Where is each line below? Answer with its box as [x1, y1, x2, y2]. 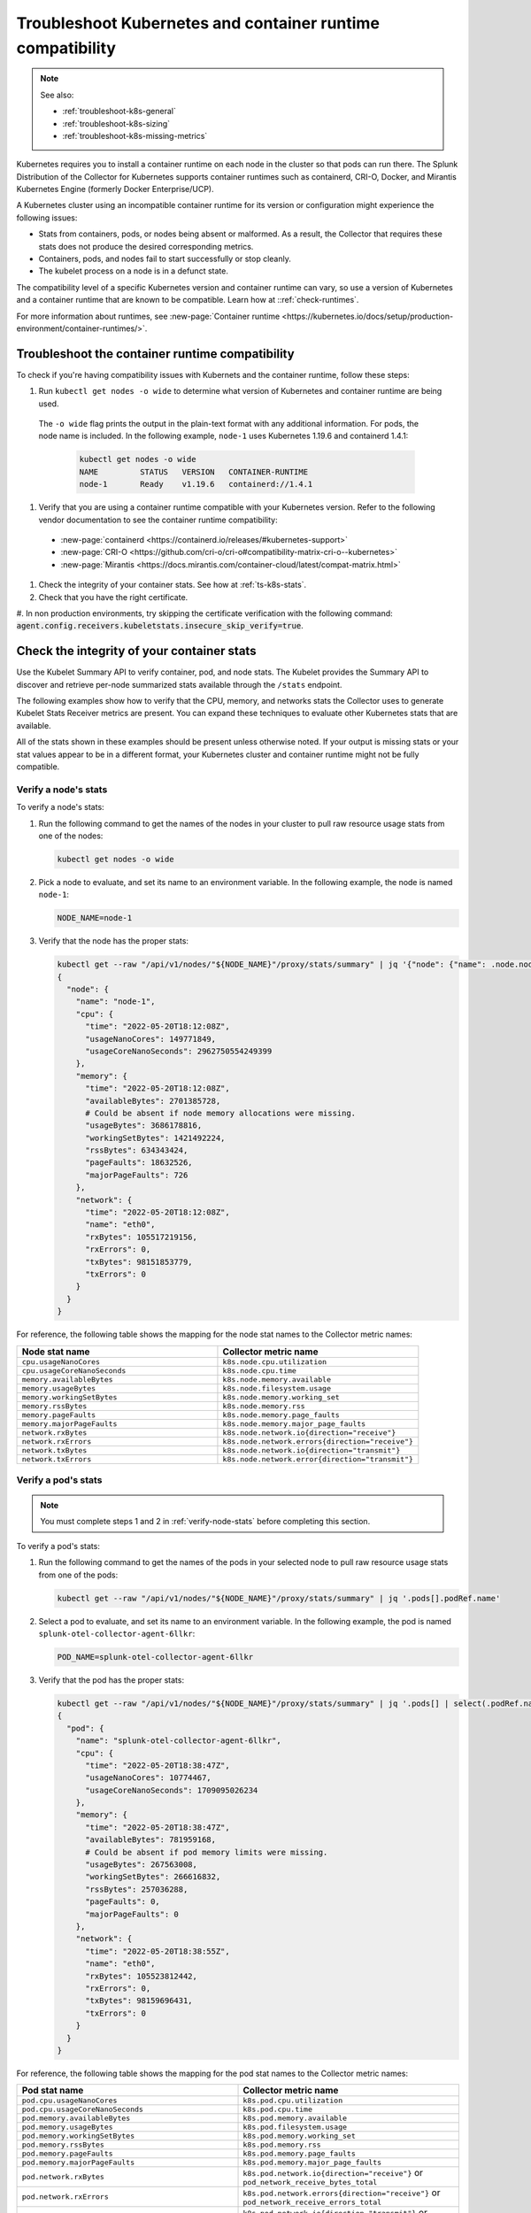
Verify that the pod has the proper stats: [38, 1674, 185, 1685]
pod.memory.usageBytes [21, 2123, 114, 2132]
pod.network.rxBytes [21, 2172, 105, 2182]
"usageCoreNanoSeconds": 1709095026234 [85, 1785, 258, 1795]
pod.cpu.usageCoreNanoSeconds [21, 2105, 143, 2115]
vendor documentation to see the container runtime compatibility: [38, 514, 278, 525]
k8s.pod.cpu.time [242, 2105, 313, 2115]
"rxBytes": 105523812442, [85, 1970, 198, 1981]
